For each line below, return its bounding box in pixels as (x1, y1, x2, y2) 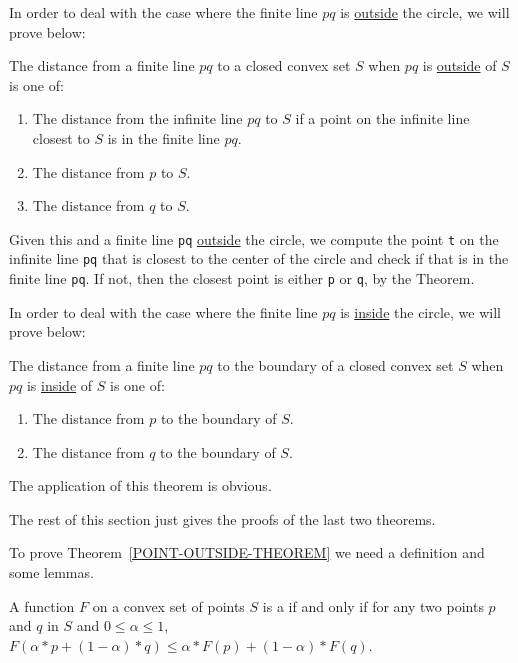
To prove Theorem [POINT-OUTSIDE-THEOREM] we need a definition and (9, 542, 485, 563)
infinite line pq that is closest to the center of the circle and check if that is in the (9, 248, 509, 269)
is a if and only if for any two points (262, 595, 484, 616)
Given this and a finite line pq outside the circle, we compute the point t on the (9, 228, 499, 249)
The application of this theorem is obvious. (9, 475, 272, 496)
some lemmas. (9, 562, 94, 583)
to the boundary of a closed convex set (217, 354, 454, 375)
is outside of (422, 55, 497, 76)
